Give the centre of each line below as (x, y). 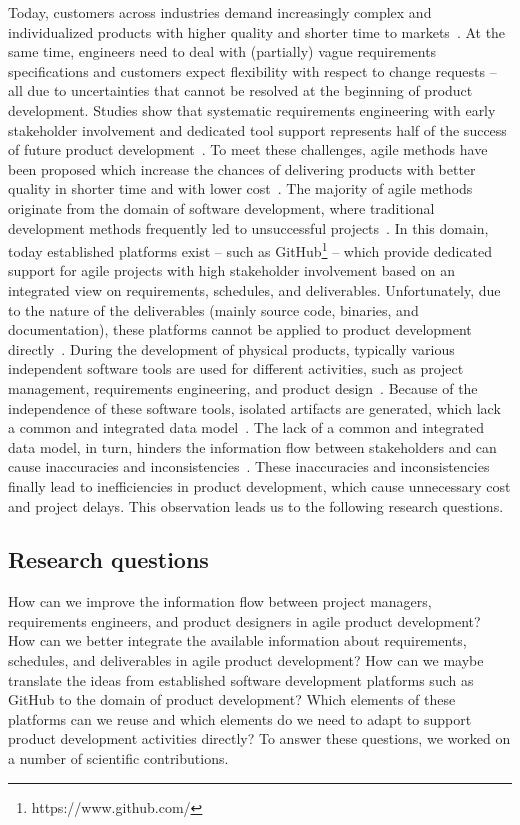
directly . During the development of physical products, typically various (231, 348)
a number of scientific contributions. (118, 758)
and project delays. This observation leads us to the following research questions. (256, 505)
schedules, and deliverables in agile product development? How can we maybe (246, 660)
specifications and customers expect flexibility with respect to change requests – (252, 70)
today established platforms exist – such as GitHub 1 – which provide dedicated (250, 249)
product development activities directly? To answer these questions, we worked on (259, 738)
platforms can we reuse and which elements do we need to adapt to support (240, 718)
